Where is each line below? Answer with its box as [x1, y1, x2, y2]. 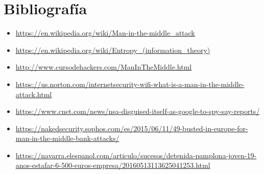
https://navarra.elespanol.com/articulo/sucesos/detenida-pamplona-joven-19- [15, 150, 257, 160]
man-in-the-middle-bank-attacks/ [15, 133, 119, 143]
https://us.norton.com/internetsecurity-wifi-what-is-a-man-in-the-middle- [15, 78, 245, 89]
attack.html [15, 89, 52, 99]
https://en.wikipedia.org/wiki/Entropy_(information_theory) [15, 44, 210, 55]
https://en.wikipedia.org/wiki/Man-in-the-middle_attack [15, 27, 195, 38]
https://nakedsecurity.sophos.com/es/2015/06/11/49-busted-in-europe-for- [15, 123, 248, 133]
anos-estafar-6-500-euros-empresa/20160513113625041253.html [15, 160, 210, 170]
